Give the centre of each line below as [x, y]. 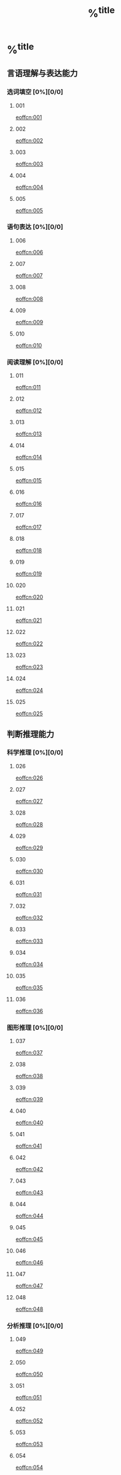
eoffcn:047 [29, 1286]
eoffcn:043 [29, 1193]
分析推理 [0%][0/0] [35, 1326]
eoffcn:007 [29, 276]
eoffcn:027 [29, 801]
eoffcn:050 [29, 1374]
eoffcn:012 [29, 411]
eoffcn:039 [29, 1100]
